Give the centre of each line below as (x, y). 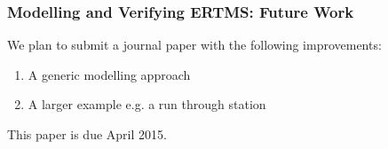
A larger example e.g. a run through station (147, 104)
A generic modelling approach (109, 74)
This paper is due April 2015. (87, 134)
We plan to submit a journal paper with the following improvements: (194, 45)
